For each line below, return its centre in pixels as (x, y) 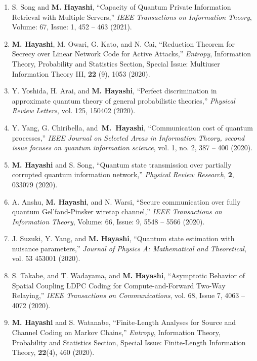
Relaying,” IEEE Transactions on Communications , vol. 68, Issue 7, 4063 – (128, 295)
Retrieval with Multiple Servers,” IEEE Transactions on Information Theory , (132, 17)
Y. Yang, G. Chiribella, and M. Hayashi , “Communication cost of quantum (132, 127)
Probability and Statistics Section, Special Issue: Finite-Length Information (129, 342)
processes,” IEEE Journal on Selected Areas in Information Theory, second (128, 137)
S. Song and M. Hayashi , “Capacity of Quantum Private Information (121, 7)
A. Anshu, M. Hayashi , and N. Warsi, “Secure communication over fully (126, 201)
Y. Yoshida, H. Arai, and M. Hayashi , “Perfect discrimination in (114, 91)
